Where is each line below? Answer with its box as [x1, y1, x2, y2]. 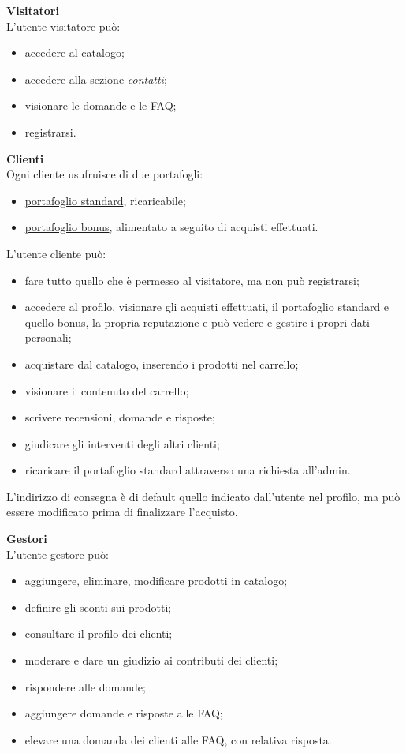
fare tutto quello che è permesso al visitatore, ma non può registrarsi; [24, 272, 359, 288]
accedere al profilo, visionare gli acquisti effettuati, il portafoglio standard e [24, 298, 389, 315]
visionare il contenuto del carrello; [24, 382, 189, 399]
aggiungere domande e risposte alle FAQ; [24, 705, 223, 721]
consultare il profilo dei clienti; [24, 625, 173, 642]
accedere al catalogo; [24, 44, 125, 61]
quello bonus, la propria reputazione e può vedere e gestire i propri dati [24, 313, 370, 330]
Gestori [6, 530, 47, 547]
